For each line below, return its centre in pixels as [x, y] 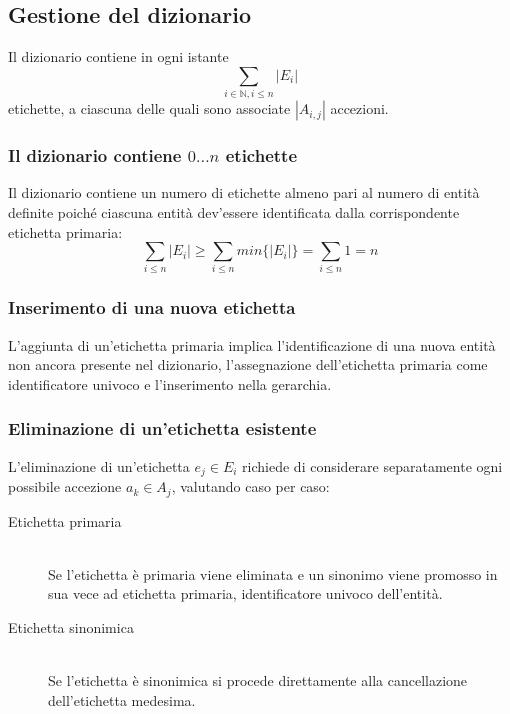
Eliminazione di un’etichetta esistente [162, 428]
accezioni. [359, 108]
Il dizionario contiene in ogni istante [118, 56]
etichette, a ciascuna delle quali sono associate [149, 108]
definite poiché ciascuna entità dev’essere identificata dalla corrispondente [234, 211]
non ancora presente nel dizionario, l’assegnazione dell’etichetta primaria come [248, 364]
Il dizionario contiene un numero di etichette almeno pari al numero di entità [244, 192]
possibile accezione [65, 486]
